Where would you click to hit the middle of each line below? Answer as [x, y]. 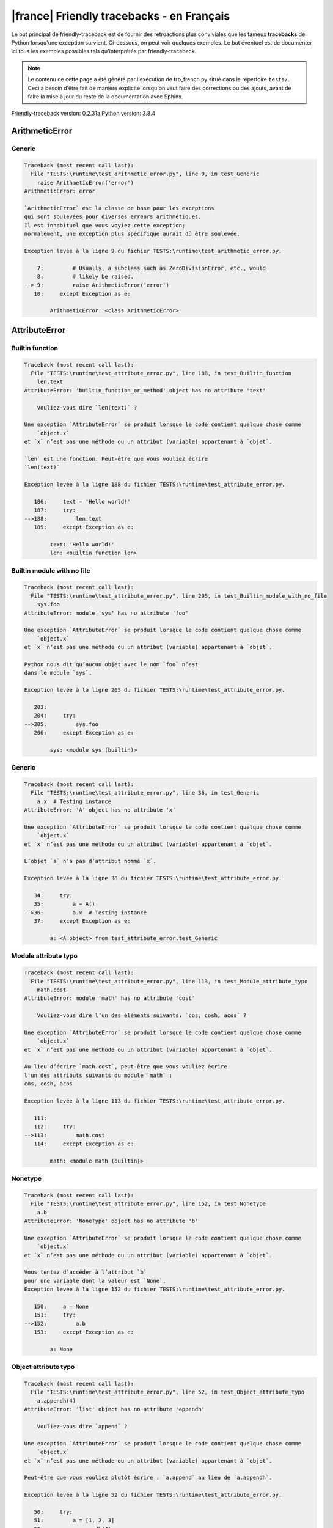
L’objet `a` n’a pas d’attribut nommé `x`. [90, 861]
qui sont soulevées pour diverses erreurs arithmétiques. [113, 217]
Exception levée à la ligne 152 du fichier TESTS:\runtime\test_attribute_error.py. [155, 1289]
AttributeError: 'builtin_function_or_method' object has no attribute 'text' [145, 390]
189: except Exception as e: [84, 527]
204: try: [55, 716]
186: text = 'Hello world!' [82, 501]
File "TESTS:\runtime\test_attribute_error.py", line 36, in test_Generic [145, 793]
